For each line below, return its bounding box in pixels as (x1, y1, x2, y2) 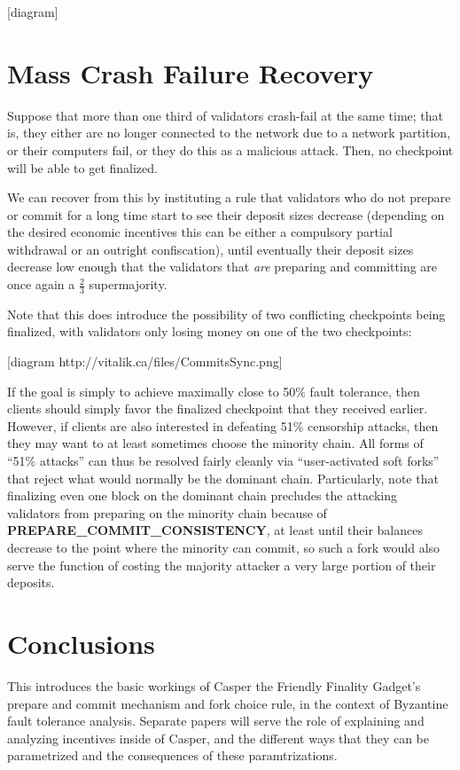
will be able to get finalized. (7, 158, 158, 177)
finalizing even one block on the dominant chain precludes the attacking (7, 486, 397, 505)
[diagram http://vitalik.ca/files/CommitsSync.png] (7, 352, 283, 371)
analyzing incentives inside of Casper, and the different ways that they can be (7, 728, 429, 747)
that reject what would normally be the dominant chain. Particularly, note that (7, 468, 439, 487)
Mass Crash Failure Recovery (7, 54, 374, 90)
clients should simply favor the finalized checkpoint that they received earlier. (7, 399, 428, 418)
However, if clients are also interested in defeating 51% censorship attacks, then (7, 416, 439, 435)
